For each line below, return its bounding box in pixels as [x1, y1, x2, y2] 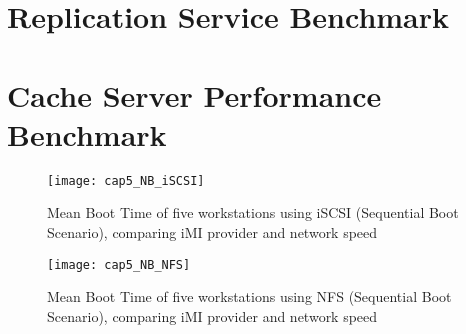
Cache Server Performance [7, 74, 382, 115]
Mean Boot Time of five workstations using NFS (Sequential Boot [47, 286, 452, 307]
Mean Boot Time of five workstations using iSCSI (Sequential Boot [47, 202, 459, 223]
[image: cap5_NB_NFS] [47, 257, 191, 272]
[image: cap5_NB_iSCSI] [47, 173, 205, 188]
